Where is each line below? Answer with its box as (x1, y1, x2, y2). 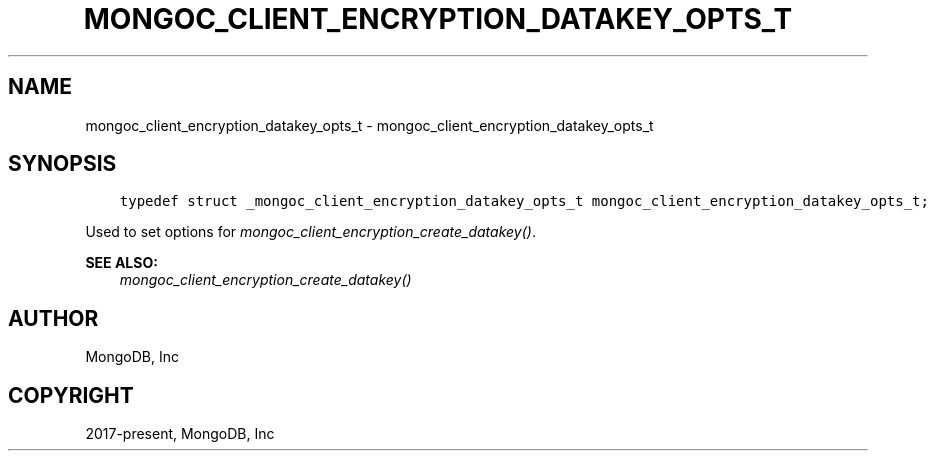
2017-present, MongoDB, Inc (85, 425, 275, 443)
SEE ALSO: (85, 254, 158, 272)
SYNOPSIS (8, 151, 117, 177)
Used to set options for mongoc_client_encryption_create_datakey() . (85, 223, 536, 241)
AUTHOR (8, 305, 99, 331)
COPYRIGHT (8, 382, 134, 408)
